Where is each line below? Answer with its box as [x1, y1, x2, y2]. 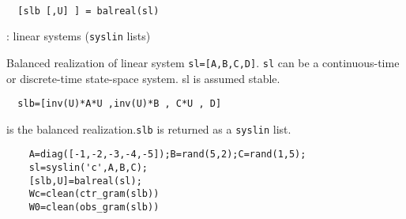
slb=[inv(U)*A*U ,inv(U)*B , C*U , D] [17, 98, 222, 110]
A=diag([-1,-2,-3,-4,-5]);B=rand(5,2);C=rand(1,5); [28, 149, 306, 160]
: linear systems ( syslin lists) [6, 28, 151, 44]
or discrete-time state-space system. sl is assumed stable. [6, 70, 280, 86]
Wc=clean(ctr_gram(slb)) [28, 188, 160, 200]
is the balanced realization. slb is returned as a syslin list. [6, 120, 291, 137]
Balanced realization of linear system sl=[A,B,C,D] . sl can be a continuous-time [6, 54, 400, 70]
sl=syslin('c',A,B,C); [28, 162, 148, 174]
